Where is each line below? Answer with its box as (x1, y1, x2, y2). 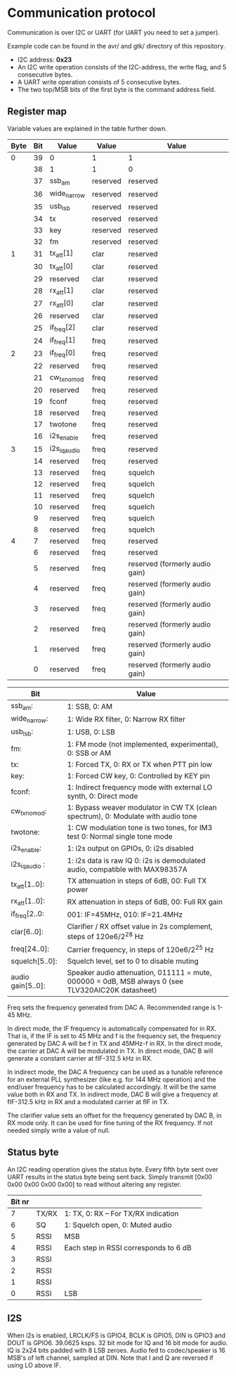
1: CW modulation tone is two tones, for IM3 (67, 823, 213, 832)
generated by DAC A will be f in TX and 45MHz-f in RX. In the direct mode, (7, 1039, 223, 1047)
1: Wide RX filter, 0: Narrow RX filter (67, 714, 186, 724)
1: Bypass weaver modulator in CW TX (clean (67, 802, 217, 812)
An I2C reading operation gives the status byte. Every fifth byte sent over (7, 1165, 219, 1174)
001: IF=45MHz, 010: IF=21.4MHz (67, 910, 183, 919)
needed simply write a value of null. (7, 1126, 110, 1134)
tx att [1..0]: (11, 879, 45, 891)
